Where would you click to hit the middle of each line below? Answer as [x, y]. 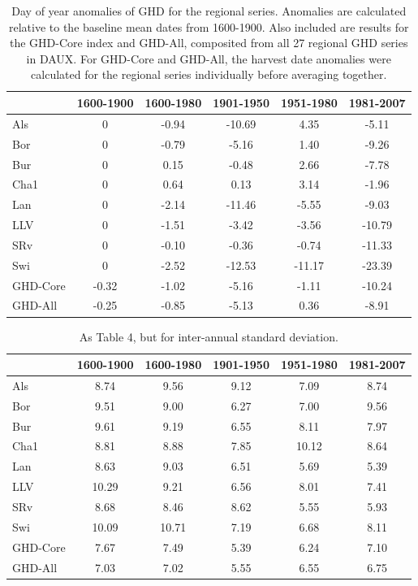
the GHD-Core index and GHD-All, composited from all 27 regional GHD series [209, 43]
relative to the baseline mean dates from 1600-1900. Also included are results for [209, 26]
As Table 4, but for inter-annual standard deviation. [209, 336]
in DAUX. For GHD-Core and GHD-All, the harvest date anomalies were [209, 58]
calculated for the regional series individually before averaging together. [209, 74]
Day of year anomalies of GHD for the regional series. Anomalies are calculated [209, 11]
